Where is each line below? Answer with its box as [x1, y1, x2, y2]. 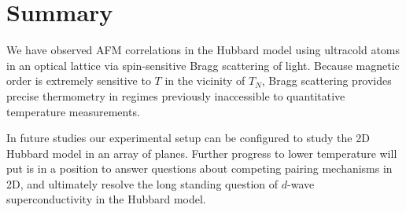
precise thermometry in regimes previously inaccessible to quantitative [6, 87, 345, 104]
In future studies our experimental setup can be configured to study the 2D [6, 130, 370, 146]
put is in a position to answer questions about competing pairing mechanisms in [6, 160, 393, 177]
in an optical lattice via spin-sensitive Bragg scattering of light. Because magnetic [6, 57, 400, 73]
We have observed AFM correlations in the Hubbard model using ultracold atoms [6, 42, 400, 58]
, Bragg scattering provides [261, 72, 392, 89]
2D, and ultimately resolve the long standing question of [6, 175, 279, 192]
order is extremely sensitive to [6, 72, 151, 89]
